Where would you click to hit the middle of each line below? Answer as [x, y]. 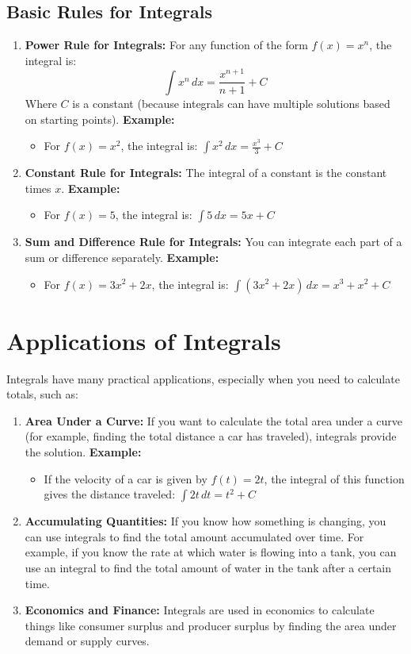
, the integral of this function [334, 478]
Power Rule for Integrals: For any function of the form [166, 45]
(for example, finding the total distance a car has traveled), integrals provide [211, 436]
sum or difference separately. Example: [122, 257]
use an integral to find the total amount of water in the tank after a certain [208, 567]
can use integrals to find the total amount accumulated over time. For [194, 536]
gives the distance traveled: [110, 494]
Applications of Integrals [144, 340]
